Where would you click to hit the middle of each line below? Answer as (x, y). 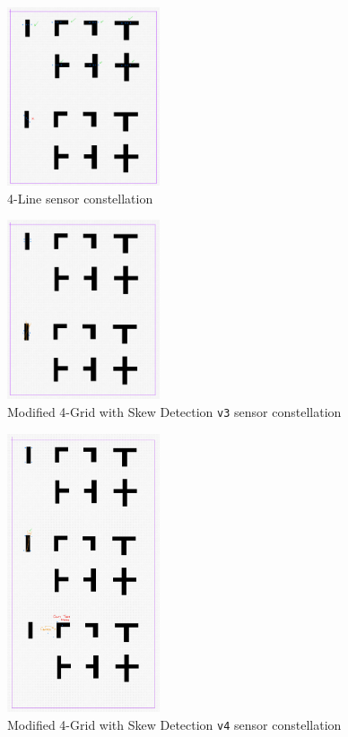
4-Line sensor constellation (80, 198)
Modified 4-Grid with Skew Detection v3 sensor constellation (174, 411)
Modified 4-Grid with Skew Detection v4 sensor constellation (174, 724)
